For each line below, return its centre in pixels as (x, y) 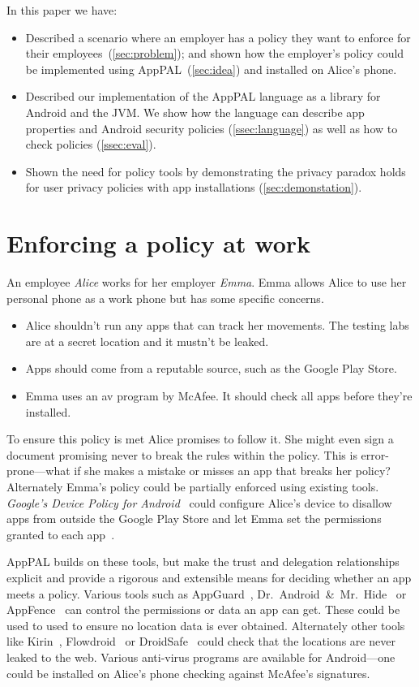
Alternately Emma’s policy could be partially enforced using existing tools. (193, 486)
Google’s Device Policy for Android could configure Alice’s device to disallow (199, 502)
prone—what (38, 471)
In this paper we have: (62, 10)
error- (375, 454)
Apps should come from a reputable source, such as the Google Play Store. (211, 368)
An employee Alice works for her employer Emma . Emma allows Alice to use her (207, 282)
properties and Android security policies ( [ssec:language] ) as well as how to (212, 128)
